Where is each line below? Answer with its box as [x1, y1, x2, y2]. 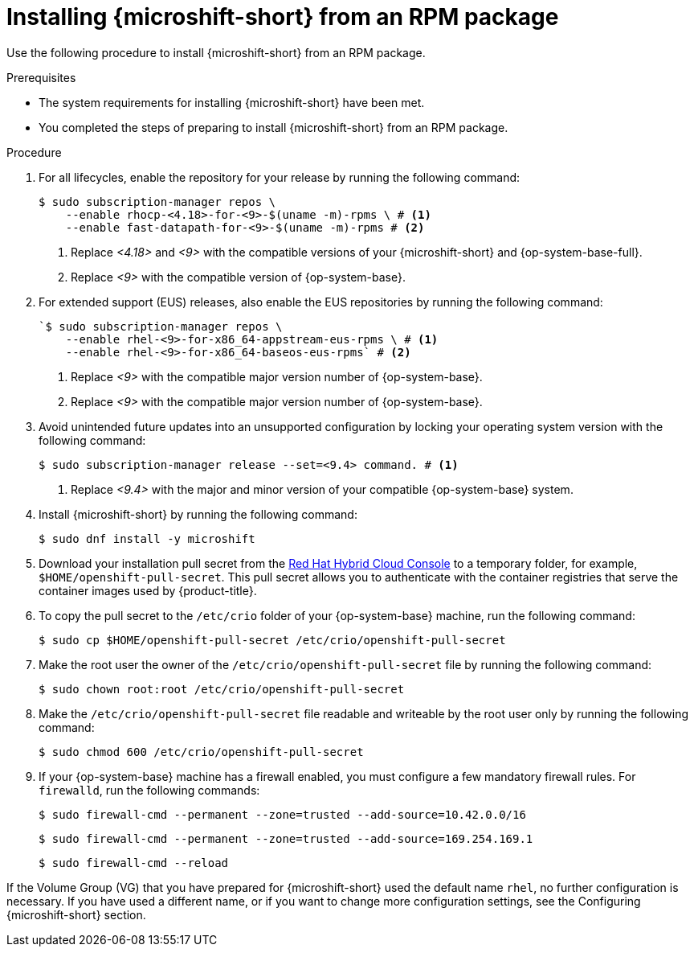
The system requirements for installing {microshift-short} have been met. [39, 95, 425, 109]
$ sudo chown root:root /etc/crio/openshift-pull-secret [39, 682, 405, 696]
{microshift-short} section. [6, 907, 146, 922]
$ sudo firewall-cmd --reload [39, 856, 229, 869]
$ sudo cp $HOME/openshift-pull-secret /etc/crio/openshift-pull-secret [39, 633, 506, 647]
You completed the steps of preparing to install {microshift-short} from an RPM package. [39, 120, 508, 134]
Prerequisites [6, 70, 76, 84]
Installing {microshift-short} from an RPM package [6, 3, 559, 31]
